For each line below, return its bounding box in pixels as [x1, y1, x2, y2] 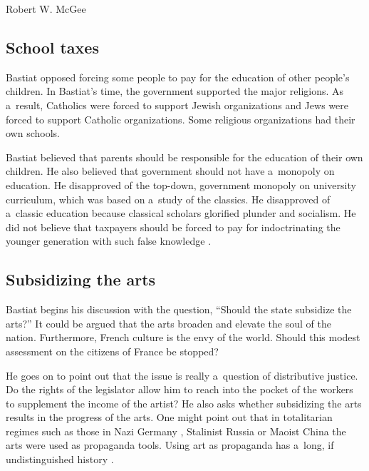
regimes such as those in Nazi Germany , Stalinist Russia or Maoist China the [6, 423, 346, 438]
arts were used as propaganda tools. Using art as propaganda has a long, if [6, 437, 334, 452]
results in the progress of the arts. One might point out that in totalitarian [6, 410, 333, 425]
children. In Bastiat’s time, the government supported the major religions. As [6, 83, 344, 98]
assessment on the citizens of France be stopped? [6, 343, 219, 358]
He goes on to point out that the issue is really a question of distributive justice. [6, 368, 358, 383]
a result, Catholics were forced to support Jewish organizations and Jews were [6, 97, 348, 112]
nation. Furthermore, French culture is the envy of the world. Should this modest [6, 330, 360, 345]
